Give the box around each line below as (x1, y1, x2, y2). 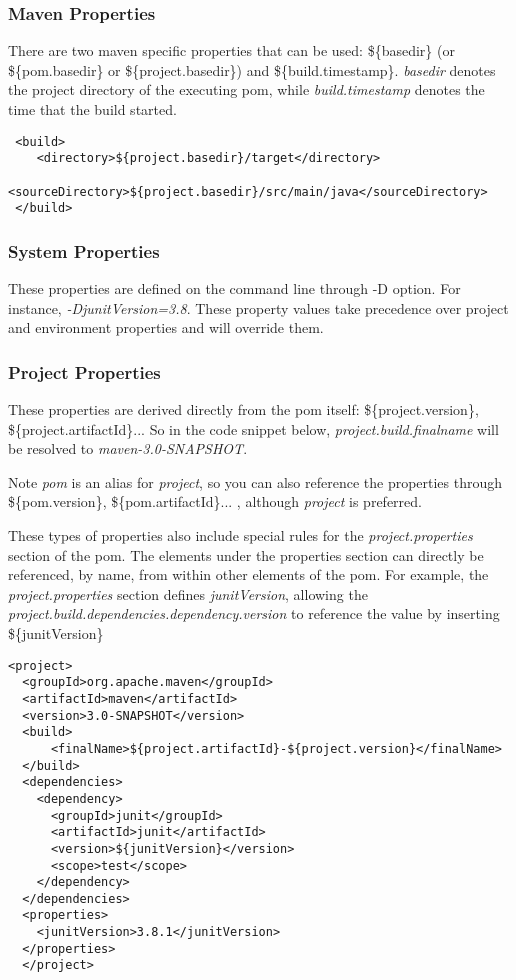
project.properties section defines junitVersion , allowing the (8, 583, 368, 604)
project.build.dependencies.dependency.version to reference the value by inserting (8, 603, 500, 624)
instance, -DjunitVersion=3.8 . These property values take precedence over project (8, 297, 509, 318)
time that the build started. (8, 99, 177, 119)
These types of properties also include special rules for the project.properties (8, 525, 473, 546)
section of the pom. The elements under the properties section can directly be (8, 544, 484, 565)
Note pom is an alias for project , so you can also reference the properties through (8, 471, 503, 492)
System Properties (8, 238, 160, 263)
